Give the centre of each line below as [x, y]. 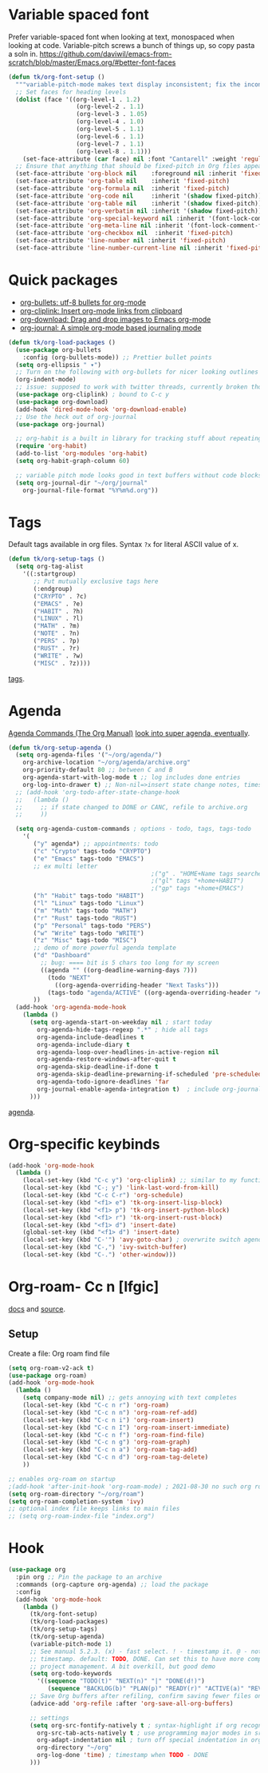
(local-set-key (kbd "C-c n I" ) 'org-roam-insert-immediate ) [126, 1428]
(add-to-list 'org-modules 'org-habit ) [82, 453]
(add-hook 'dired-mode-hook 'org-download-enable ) [101, 409]
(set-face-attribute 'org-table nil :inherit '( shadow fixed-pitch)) [139, 203]
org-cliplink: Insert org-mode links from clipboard [101, 310]
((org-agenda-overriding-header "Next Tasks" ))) [137, 985]
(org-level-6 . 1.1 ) [110, 136]
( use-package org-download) [62, 401]
